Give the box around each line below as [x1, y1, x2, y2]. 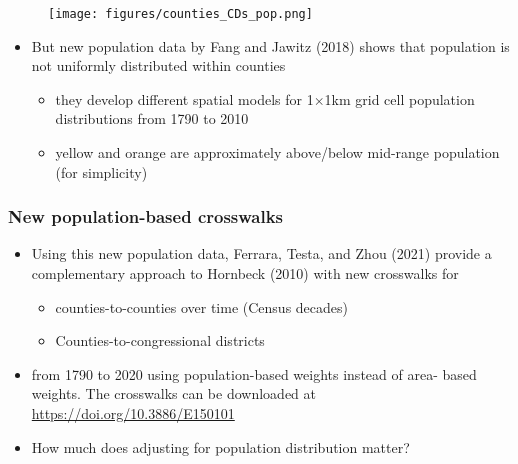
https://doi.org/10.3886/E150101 [31, 403, 235, 423]
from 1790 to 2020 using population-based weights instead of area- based [31, 363, 477, 384]
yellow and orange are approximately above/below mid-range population [55, 142, 500, 163]
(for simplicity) [55, 161, 148, 182]
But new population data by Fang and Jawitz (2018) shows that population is [31, 35, 510, 56]
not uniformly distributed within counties [31, 55, 286, 76]
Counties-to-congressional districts [55, 330, 265, 351]
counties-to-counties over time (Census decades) [55, 296, 349, 317]
